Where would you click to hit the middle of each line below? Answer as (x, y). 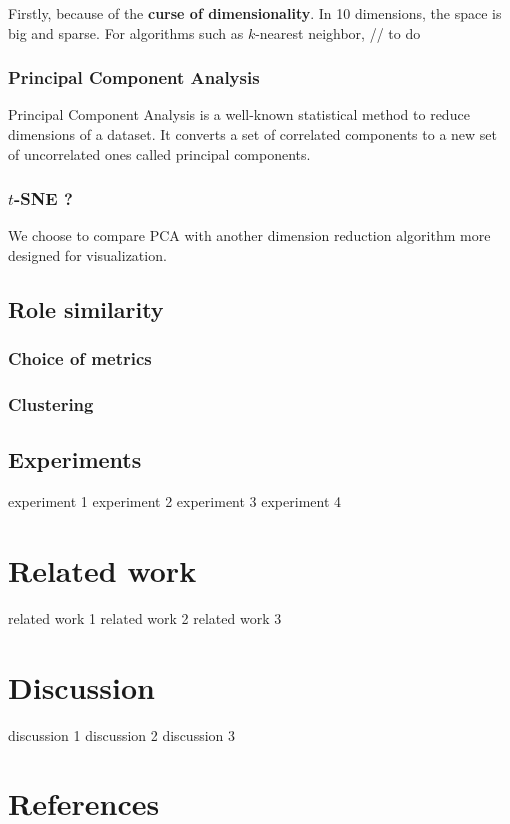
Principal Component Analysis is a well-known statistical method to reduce (239, 114)
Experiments (75, 459)
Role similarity (86, 308)
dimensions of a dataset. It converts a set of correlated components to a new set (253, 134)
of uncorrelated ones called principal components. (159, 153)
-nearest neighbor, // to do (338, 32)
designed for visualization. (87, 255)
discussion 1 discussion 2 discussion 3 (122, 734)
